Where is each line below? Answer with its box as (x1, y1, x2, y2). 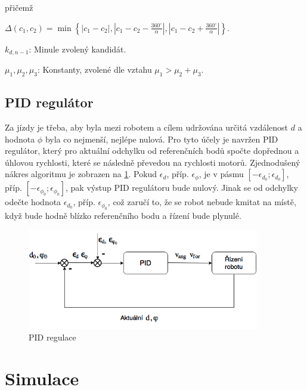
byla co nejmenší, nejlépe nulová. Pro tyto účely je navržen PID (45, 132, 278, 145)
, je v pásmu (199, 168, 244, 180)
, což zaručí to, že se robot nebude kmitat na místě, (107, 196, 296, 208)
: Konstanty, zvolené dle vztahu (37, 63, 152, 76)
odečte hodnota (5, 196, 61, 208)
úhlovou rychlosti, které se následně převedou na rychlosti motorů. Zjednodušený (5, 156, 300, 168)
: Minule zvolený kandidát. (29, 42, 126, 55)
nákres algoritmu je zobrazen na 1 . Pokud (5, 168, 157, 180)
